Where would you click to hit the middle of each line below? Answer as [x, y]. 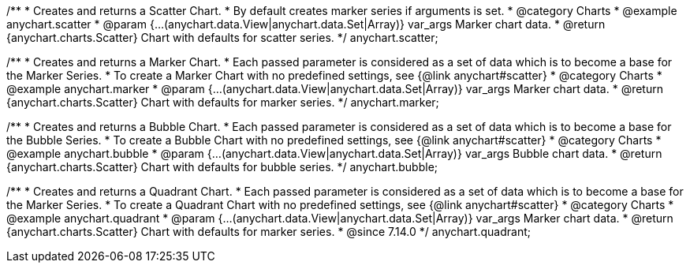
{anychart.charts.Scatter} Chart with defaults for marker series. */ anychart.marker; [223, 102]
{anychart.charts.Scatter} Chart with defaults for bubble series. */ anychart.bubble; [222, 167]
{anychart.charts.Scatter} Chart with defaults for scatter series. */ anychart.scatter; [222, 37]
